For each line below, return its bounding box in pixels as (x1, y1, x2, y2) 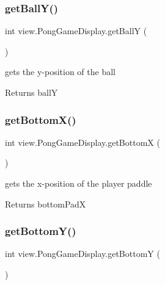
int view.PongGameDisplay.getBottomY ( (5, 247, 160, 260)
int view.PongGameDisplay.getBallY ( (5, 24, 147, 37)
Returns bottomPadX (5, 197, 86, 210)
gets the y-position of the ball (5, 65, 116, 78)
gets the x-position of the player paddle (5, 177, 152, 189)
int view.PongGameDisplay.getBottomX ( (5, 135, 160, 148)
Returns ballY (5, 86, 58, 98)
